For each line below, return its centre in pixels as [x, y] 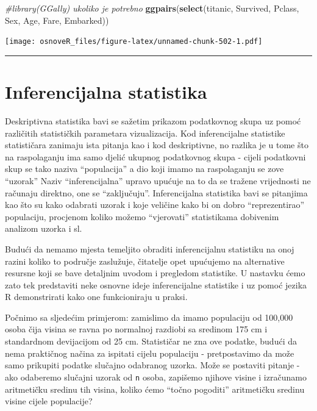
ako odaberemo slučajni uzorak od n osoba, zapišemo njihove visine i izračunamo [156, 377]
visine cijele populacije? [49, 401]
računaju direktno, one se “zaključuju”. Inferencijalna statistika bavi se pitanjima [156, 192]
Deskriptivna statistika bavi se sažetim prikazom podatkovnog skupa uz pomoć [153, 120]
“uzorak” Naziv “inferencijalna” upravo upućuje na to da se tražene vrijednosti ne [158, 180]
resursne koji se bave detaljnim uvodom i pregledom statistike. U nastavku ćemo [155, 273]
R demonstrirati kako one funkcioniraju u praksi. [96, 297]
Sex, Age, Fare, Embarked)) [57, 20]
